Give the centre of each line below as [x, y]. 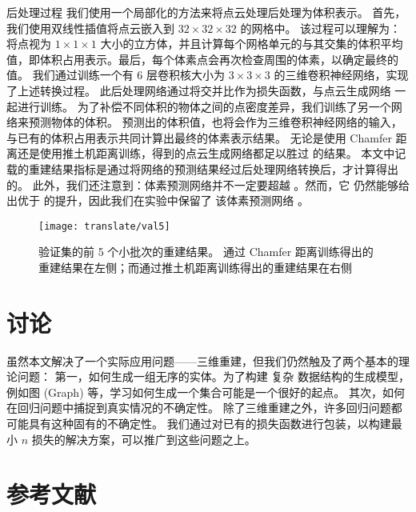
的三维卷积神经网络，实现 [341, 75]
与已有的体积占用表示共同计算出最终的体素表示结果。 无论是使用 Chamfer [199, 137]
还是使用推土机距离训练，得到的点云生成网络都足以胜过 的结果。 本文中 [206, 153]
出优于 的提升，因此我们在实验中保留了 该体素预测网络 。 [158, 200]
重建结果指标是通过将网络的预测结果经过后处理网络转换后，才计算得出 [213, 168]
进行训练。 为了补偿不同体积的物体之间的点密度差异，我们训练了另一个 [204, 106]
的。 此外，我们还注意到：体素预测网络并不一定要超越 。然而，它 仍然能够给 [208, 184]
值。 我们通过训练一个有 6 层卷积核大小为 [116, 75]
